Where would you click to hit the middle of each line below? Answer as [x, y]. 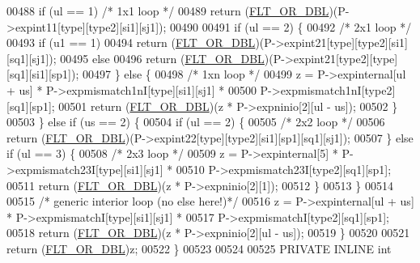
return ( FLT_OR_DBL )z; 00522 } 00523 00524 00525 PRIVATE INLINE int [199, 248]
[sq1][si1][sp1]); [43, 74]
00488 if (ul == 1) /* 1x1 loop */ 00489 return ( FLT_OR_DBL [168, 11]
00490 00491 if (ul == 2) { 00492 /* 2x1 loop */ [291, 26]
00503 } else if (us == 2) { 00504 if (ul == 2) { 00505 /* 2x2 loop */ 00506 [196, 122]
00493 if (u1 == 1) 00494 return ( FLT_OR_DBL [131, 42]
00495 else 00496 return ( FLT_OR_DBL [162, 58]
